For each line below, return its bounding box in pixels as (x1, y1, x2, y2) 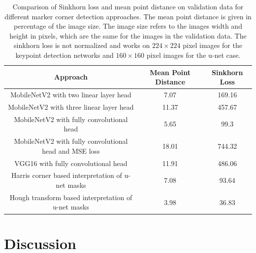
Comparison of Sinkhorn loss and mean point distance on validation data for (12, 1, 244, 11)
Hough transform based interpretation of (9, 192, 132, 202)
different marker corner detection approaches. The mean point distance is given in (4, 11, 252, 21)
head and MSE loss (42, 145, 100, 156)
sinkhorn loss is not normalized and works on (14, 40, 150, 50)
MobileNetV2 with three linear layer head (8, 101, 134, 112)
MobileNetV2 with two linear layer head (10, 89, 131, 99)
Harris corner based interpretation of (11, 170, 122, 180)
